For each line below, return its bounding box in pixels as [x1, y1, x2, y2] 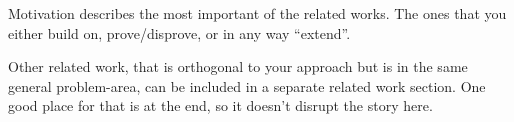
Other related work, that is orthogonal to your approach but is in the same [8, 56, 468, 77]
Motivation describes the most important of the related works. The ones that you [8, 3, 507, 23]
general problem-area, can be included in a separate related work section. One [8, 75, 486, 96]
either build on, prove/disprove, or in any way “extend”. [8, 22, 351, 43]
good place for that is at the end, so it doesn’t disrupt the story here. [8, 95, 433, 116]
